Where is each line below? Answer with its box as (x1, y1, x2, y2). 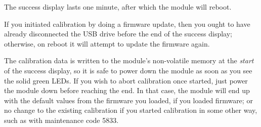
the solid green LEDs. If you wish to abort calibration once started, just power (4, 75, 248, 86)
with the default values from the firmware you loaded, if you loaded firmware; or (4, 95, 253, 105)
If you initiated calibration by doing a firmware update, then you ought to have (4, 18, 250, 29)
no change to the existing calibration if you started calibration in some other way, (4, 105, 257, 115)
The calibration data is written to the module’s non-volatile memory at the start (4, 55, 254, 66)
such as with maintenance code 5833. (4, 114, 119, 125)
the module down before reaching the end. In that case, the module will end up (4, 85, 250, 96)
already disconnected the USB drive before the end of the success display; (4, 28, 233, 39)
